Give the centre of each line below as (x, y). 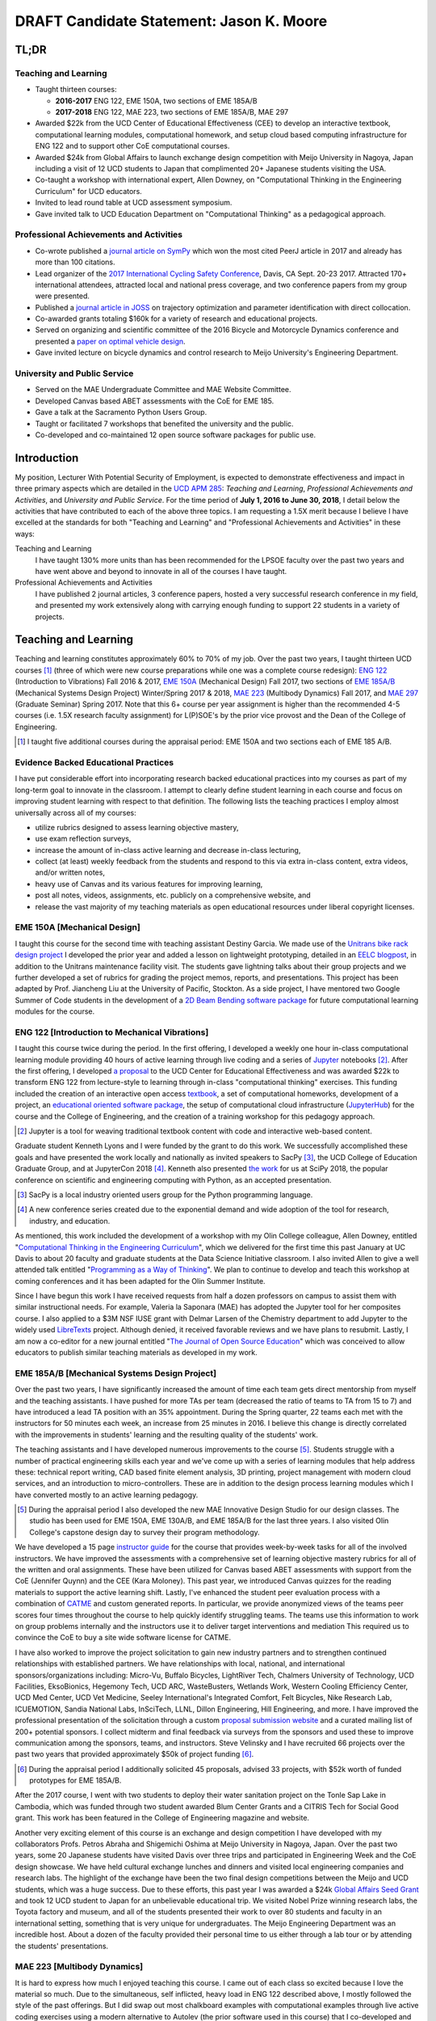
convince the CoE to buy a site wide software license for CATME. (123, 1638)
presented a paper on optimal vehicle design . (110, 341)
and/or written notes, (70, 872)
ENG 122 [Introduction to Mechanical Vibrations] (112, 1032)
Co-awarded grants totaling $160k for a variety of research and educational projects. (176, 319)
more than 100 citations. (75, 262)
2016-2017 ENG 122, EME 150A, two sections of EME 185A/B (156, 100)
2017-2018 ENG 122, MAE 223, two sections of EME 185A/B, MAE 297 (172, 112)
